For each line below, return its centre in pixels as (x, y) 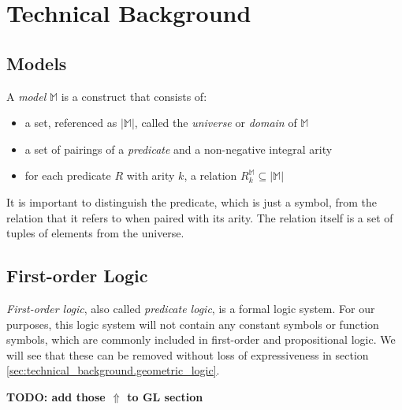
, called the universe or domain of (216, 123)
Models (37, 63)
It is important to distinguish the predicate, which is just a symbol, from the (192, 201)
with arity (151, 175)
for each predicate (68, 175)
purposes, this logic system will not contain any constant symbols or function (193, 324)
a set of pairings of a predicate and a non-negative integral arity (179, 149)
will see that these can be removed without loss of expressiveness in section (188, 354)
